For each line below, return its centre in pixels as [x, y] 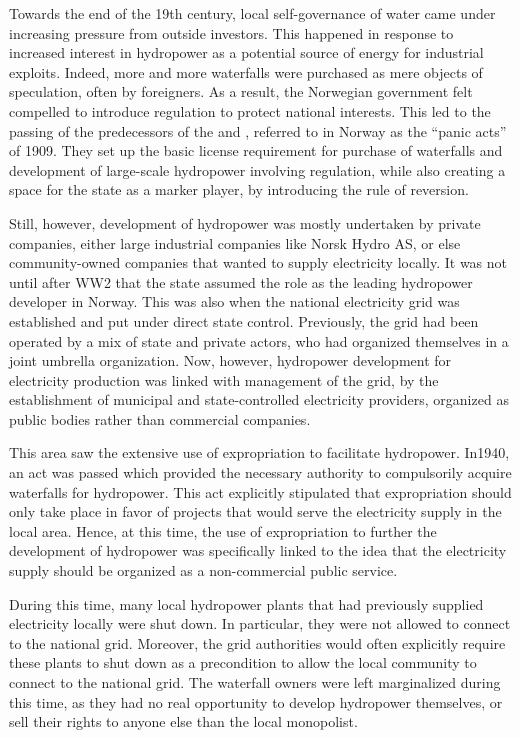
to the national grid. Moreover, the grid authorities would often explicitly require [257, 642]
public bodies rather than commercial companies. [160, 418]
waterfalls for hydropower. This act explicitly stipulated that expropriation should [260, 491]
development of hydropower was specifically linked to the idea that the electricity [258, 550]
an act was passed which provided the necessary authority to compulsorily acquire [260, 472]
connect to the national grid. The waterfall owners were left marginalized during [255, 682]
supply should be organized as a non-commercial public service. [203, 570]
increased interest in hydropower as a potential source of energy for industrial [246, 52]
